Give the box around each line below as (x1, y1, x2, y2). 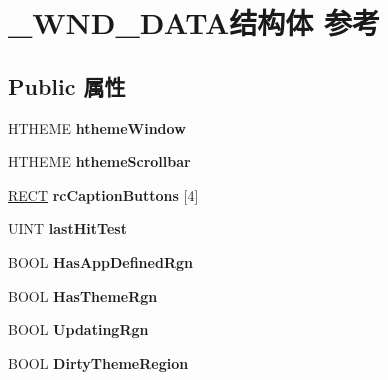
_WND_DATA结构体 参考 (8, 2, 381, 43)
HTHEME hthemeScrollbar (8, 151, 191, 172)
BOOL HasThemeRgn (8, 285, 158, 306)
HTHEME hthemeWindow (8, 117, 186, 138)
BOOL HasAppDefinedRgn (8, 251, 193, 272)
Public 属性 (8, 70, 126, 101)
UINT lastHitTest (8, 218, 127, 239)
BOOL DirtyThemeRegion (8, 352, 189, 373)
